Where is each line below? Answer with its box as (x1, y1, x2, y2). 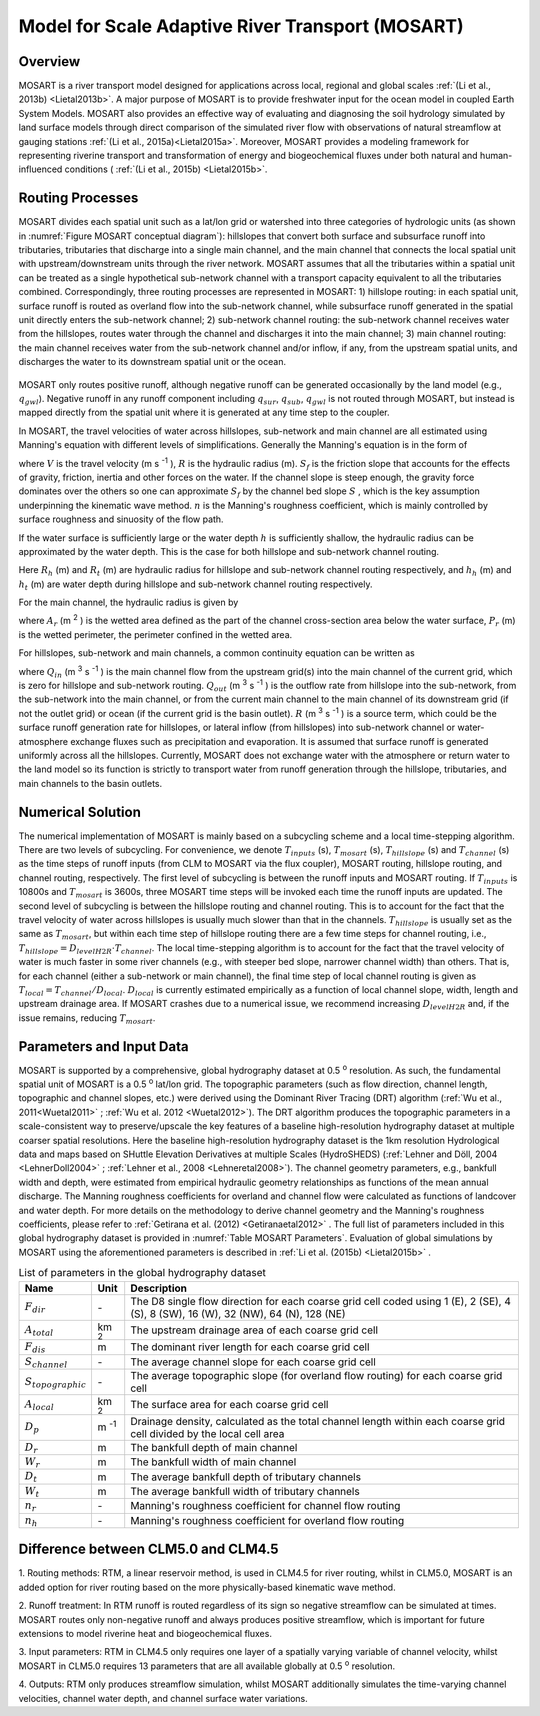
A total (24, 1323, 54, 1338)
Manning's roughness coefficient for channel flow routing (130, 1499, 401, 1513)
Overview (18, 53, 81, 70)
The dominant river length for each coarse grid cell (130, 1340, 370, 1354)
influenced (18, 163, 63, 175)
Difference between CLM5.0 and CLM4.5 (18, 1541, 279, 1558)
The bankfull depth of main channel (130, 1440, 298, 1454)
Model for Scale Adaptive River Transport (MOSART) (18, 15, 464, 37)
